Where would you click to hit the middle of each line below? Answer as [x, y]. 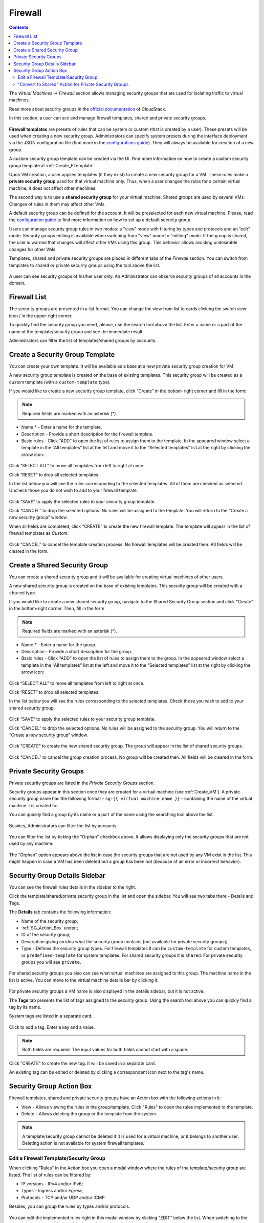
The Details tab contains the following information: [60, 912]
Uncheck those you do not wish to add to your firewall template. [74, 490]
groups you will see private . [51, 962]
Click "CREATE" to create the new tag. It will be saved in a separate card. [83, 1063]
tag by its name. [25, 1007]
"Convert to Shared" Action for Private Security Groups [73, 84]
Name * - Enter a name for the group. [59, 645]
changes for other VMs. [33, 249]
